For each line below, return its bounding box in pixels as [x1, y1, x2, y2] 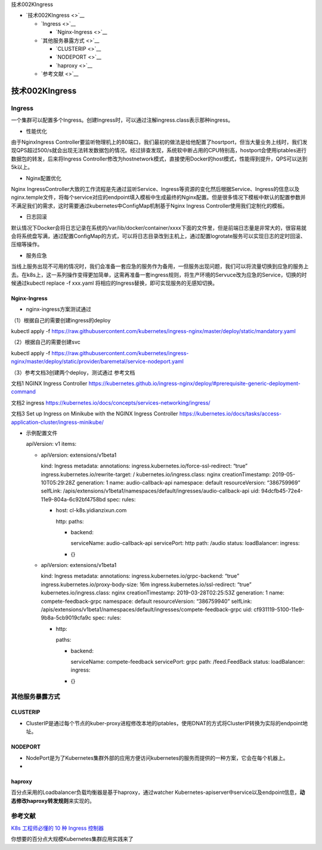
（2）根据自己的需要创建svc [11, 338, 80, 346]
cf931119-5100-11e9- [253, 606, 305, 613]
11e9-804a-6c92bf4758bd [41, 495, 106, 503]
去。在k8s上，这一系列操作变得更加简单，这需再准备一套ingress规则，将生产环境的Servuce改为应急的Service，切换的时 [11, 271, 307, 278]
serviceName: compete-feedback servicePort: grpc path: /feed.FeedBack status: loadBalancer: [70, 658, 305, 665]
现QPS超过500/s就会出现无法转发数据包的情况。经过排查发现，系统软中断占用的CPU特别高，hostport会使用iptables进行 [11, 147, 307, 154]
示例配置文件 [26, 430, 58, 436]
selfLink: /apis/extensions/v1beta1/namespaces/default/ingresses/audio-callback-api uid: [41, 487, 260, 495]
